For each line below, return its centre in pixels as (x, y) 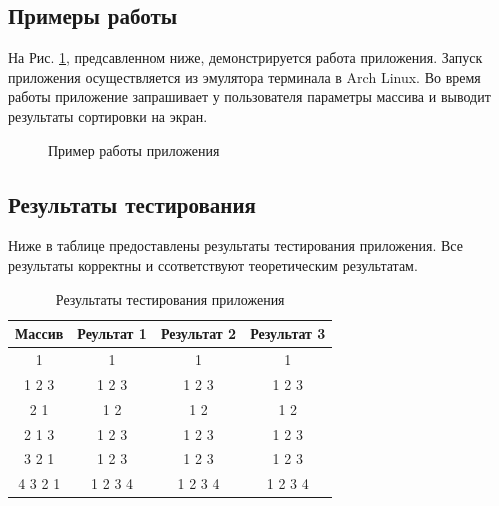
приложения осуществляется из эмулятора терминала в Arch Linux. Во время (244, 76)
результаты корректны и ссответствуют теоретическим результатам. (213, 264)
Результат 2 (198, 333)
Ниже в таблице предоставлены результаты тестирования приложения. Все (235, 245)
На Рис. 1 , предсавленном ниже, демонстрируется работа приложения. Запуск (245, 57)
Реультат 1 (112, 333)
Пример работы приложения (134, 149)
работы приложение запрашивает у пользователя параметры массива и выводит (249, 96)
